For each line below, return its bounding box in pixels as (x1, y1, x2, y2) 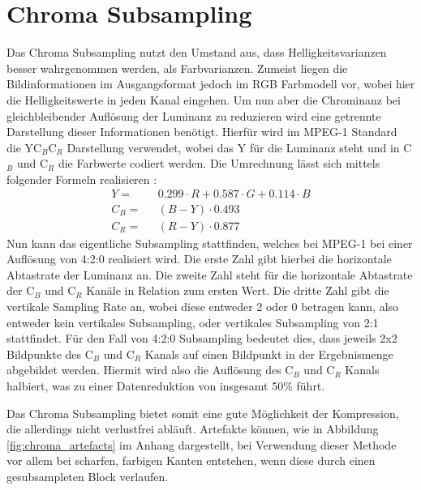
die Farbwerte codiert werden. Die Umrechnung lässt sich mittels (58, 155, 380, 172)
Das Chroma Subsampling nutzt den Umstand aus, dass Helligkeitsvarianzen (6, 44, 387, 61)
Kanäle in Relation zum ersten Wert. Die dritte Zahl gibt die (86, 282, 389, 299)
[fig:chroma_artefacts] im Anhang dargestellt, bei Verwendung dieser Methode (6, 436, 397, 453)
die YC (6, 138, 42, 156)
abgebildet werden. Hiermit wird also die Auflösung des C (6, 361, 294, 378)
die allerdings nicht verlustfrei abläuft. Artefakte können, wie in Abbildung (6, 420, 379, 437)
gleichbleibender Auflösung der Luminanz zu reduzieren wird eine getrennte (6, 107, 381, 124)
